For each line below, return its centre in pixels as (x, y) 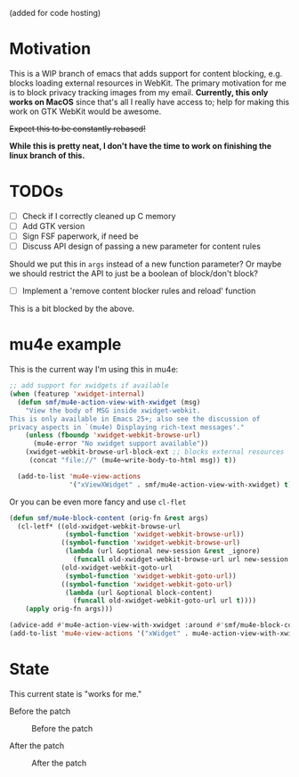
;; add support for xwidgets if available (89, 386)
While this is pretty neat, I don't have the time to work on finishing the (141, 145)
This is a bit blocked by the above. (72, 309)
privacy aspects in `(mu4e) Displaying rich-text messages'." (127, 427)
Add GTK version (53, 225)
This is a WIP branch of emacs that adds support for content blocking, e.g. (146, 73)
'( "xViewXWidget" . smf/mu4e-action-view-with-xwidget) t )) (182, 485)
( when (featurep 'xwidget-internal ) (77, 394)
